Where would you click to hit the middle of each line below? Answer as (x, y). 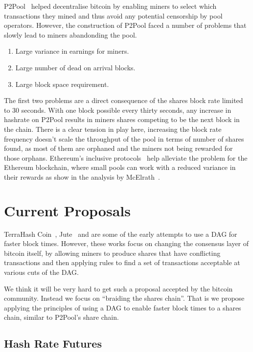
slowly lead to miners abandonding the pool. (70, 34)
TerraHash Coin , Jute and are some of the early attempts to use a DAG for (121, 234)
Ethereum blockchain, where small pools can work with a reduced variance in (120, 167)
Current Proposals (67, 210)
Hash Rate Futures (53, 343)
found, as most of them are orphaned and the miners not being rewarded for (118, 148)
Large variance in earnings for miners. (72, 51)
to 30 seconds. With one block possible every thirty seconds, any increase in (118, 110)
